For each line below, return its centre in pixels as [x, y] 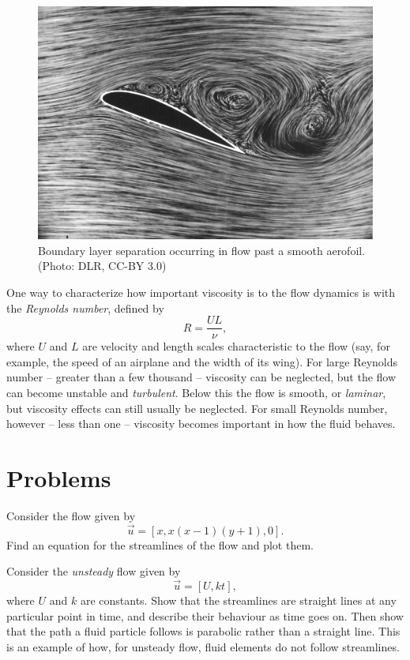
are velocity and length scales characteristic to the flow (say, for [236, 346]
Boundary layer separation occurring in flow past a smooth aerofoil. [202, 250]
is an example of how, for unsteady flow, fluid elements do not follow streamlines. [203, 646]
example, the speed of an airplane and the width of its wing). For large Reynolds [202, 361]
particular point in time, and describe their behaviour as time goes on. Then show [205, 615]
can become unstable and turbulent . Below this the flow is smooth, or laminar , [196, 393]
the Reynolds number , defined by [85, 307]
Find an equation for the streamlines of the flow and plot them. [160, 544]
